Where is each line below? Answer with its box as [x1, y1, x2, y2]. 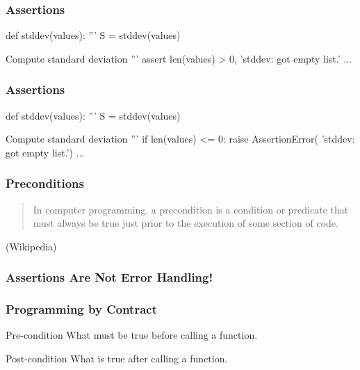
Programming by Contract [6, 300, 157, 318]
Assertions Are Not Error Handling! [6, 268, 213, 286]
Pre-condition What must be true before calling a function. [6, 328, 258, 342]
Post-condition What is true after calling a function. [6, 351, 228, 366]
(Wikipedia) [6, 239, 57, 253]
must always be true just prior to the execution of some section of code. [33, 216, 338, 230]
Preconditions [6, 175, 84, 192]
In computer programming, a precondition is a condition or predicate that [33, 202, 349, 216]
